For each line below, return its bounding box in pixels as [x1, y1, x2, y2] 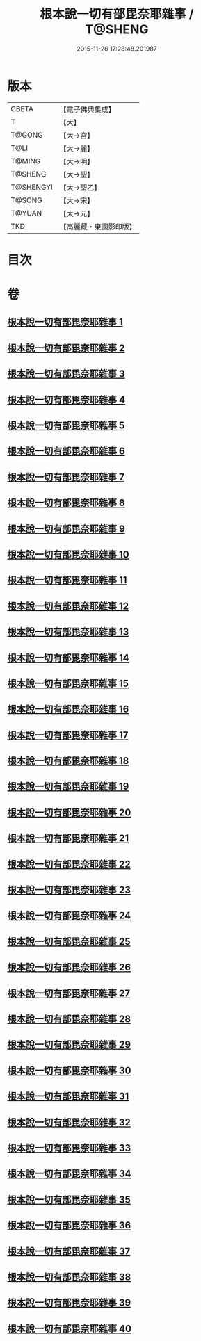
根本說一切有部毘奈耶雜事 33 [7, 1141, 131, 1154]
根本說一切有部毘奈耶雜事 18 [7, 755, 129, 767]
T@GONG [10, 130, 43, 140]
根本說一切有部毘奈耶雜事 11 [7, 574, 127, 586]
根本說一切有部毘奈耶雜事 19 [7, 781, 129, 793]
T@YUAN [10, 208, 42, 218]
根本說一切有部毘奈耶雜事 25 [7, 936, 131, 948]
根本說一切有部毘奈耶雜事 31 [7, 1091, 129, 1103]
